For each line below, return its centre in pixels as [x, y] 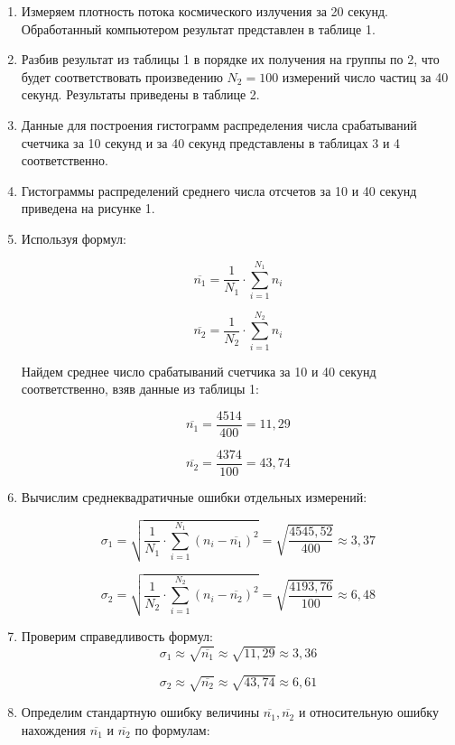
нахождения [54, 729]
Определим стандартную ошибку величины [140, 712]
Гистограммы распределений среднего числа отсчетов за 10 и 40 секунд [219, 190]
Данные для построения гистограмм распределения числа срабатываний [219, 124]
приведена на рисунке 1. [88, 208]
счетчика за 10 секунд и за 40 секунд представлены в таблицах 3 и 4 [211, 142]
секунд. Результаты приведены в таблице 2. [140, 94]
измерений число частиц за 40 [365, 76]
